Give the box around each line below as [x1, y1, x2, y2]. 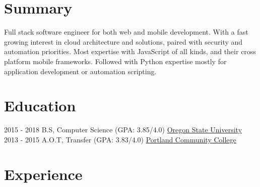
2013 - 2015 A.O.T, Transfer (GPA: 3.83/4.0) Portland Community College [4, 134, 236, 144]
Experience [4, 163, 83, 184]
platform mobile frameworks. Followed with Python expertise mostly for [4, 56, 227, 66]
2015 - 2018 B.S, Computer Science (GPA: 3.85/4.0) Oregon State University [4, 124, 242, 135]
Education [4, 95, 76, 116]
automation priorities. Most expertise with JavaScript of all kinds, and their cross [4, 46, 256, 57]
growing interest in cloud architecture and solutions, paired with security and [4, 36, 243, 47]
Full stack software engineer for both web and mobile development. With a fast [4, 27, 248, 37]
